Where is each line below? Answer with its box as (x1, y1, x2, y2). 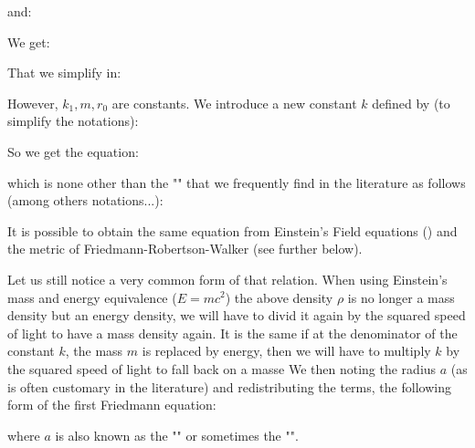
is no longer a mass (347, 287, 455, 307)
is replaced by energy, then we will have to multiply (142, 341, 431, 360)
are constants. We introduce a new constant (111, 93, 357, 112)
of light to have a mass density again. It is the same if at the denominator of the (7, 323, 458, 342)
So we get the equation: (7, 141, 139, 161)
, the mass (65, 341, 123, 360)
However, (7, 93, 58, 112)
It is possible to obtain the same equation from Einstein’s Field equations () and (7, 221, 458, 240)
